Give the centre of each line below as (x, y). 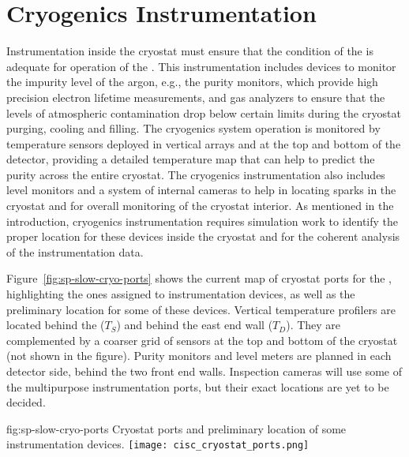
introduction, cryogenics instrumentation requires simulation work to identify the (203, 221)
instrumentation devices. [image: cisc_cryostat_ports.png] (158, 444)
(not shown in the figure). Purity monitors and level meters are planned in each (199, 356)
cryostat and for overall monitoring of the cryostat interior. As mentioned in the (200, 206)
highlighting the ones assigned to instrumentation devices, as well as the (181, 294)
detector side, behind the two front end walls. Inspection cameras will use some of (204, 371)
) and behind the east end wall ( (195, 325)
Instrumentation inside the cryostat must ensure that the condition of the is (190, 51)
